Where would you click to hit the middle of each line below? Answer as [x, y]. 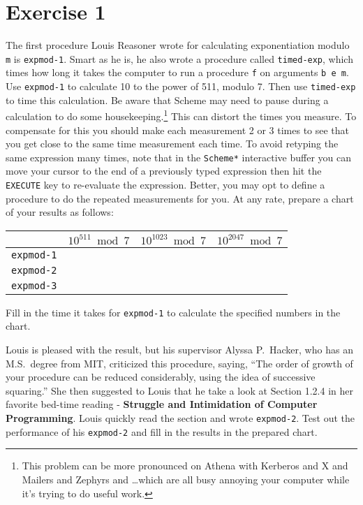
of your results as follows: [60, 212]
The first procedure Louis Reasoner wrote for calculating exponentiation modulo [178, 45]
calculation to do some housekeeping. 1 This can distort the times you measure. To [181, 115]
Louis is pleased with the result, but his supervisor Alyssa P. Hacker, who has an [179, 350]
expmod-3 [34, 285]
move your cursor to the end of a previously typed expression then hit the [164, 171]
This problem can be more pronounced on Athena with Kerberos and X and [185, 466]
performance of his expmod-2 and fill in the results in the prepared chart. [162, 431]
